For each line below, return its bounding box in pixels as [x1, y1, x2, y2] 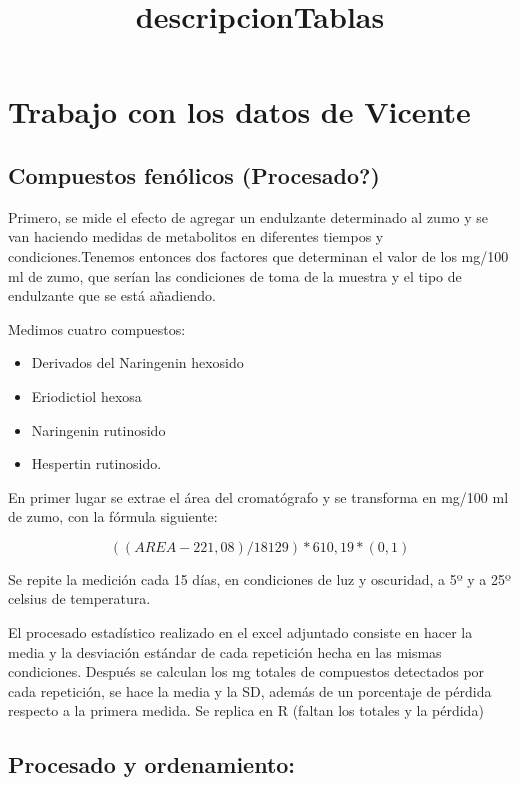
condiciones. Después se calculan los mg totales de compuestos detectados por [8, 661, 485, 682]
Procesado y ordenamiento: [8, 749, 296, 780]
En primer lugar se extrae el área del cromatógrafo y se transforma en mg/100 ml [8, 486, 509, 507]
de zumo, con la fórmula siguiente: [8, 506, 218, 527]
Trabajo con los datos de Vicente [8, 91, 471, 132]
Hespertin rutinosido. [31, 453, 162, 474]
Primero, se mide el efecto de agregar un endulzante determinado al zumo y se [8, 206, 488, 227]
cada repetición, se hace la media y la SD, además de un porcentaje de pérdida [8, 680, 492, 701]
